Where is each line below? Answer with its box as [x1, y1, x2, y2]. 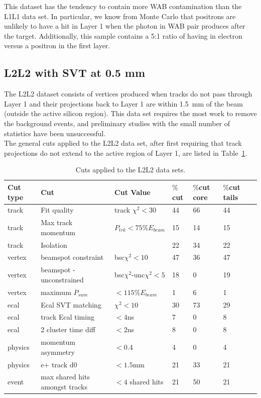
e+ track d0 [41, 359, 77, 369]
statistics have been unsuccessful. [4, 128, 106, 138]
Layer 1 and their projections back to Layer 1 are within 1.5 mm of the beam [4, 98, 243, 109]
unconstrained [41, 274, 84, 284]
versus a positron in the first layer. [4, 40, 110, 51]
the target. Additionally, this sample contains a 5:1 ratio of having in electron [4, 30, 242, 41]
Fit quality [41, 205, 74, 215]
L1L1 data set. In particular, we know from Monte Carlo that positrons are [4, 11, 236, 21]
